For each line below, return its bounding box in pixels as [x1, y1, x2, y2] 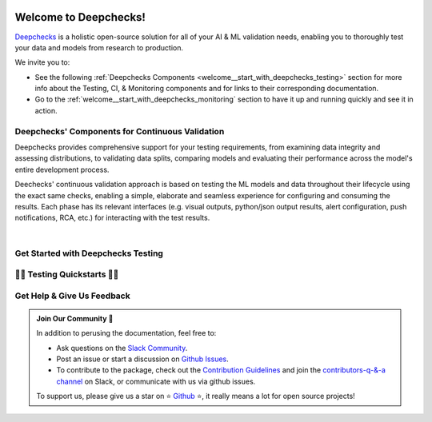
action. [34, 105, 58, 115]
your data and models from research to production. [14, 42, 184, 52]
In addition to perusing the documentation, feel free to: [36, 328, 217, 338]
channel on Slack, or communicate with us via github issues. [56, 376, 256, 386]
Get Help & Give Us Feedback [14, 290, 131, 301]
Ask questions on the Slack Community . [56, 343, 188, 352]
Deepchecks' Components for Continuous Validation [14, 125, 225, 137]
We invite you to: [14, 58, 70, 67]
